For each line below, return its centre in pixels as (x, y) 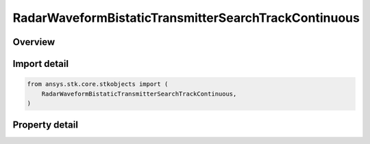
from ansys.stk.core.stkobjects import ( (98, 84)
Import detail (40, 64)
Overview (34, 42)
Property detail (46, 125)
